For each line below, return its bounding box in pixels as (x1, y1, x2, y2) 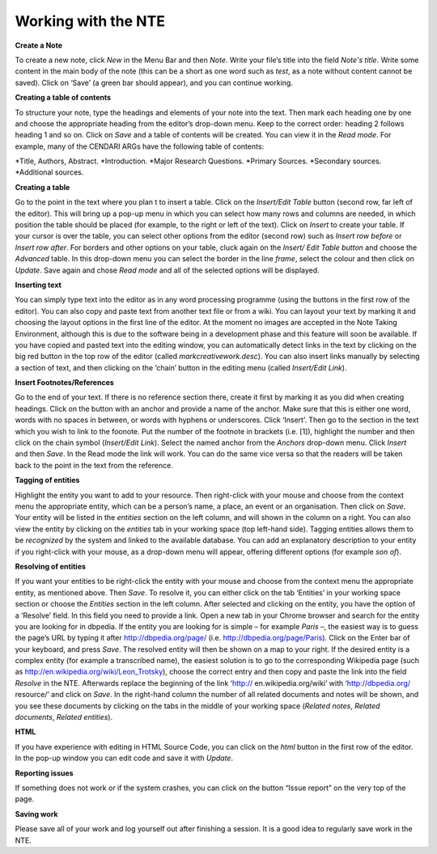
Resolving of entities (15, 561, 87, 571)
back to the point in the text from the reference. (15, 460, 173, 470)
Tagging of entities (15, 476, 80, 485)
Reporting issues (15, 768, 74, 778)
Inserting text (15, 280, 62, 290)
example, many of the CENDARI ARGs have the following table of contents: (15, 142, 265, 151)
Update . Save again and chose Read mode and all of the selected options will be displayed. (15, 265, 320, 275)
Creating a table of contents (15, 93, 112, 103)
